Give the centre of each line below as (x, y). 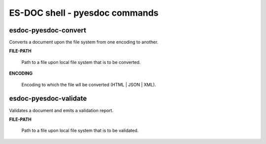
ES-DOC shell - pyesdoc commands (84, 13)
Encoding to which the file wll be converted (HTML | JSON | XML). (89, 85)
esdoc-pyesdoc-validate (48, 99)
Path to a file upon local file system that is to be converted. (81, 62)
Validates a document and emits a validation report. (61, 110)
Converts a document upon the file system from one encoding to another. (84, 42)
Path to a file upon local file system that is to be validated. (80, 131)
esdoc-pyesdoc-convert (48, 30)
